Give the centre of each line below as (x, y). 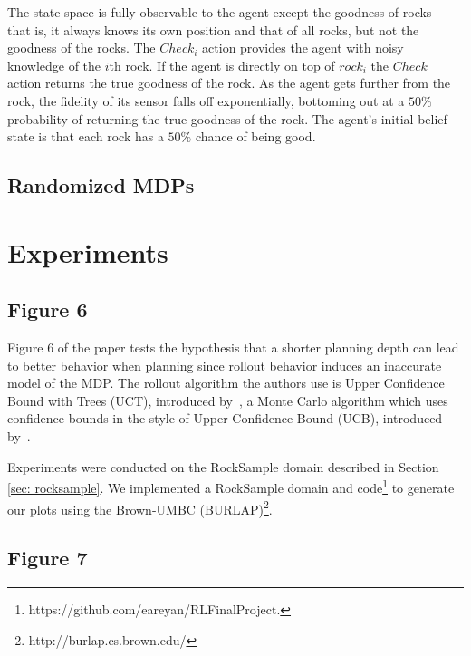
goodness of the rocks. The (82, 48)
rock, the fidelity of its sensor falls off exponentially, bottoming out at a (206, 100)
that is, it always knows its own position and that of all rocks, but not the (213, 29)
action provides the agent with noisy (303, 48)
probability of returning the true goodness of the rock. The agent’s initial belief (227, 118)
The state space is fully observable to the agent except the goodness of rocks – (225, 12)
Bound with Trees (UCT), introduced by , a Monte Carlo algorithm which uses (228, 400)
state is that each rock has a (86, 136)
